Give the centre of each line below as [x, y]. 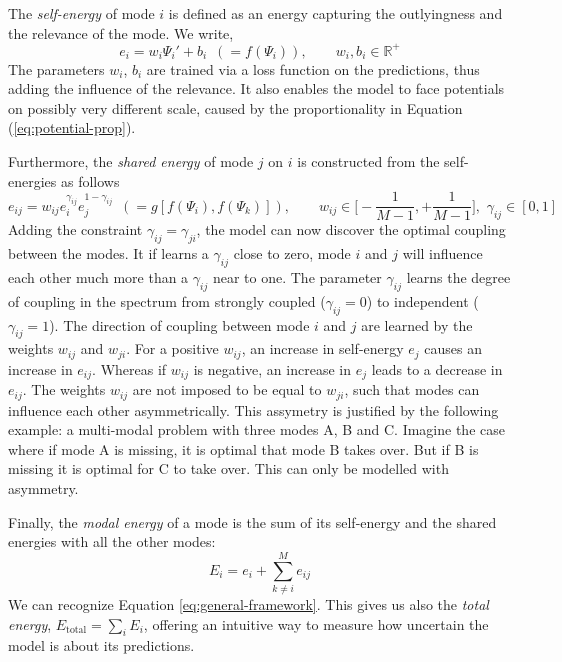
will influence [442, 253]
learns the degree [458, 276]
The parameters [56, 68]
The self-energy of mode [81, 13]
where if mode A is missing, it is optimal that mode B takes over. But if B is [243, 448]
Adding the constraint [75, 229]
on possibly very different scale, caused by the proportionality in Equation [235, 107]
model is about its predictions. [101, 645]
